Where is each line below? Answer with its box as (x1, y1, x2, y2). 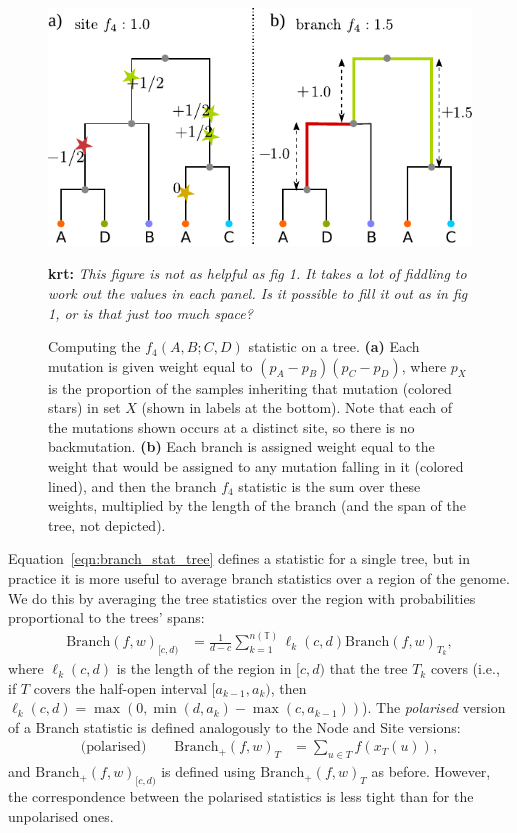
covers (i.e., (430, 658, 500, 679)
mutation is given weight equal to (48, 355, 253, 376)
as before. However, (371, 761, 491, 782)
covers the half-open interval (33, 677, 207, 698)
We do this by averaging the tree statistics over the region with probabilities (8, 587, 476, 608)
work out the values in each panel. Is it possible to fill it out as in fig (48, 282, 468, 303)
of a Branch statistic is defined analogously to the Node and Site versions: (8, 716, 461, 737)
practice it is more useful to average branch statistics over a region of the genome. (8, 568, 510, 589)
